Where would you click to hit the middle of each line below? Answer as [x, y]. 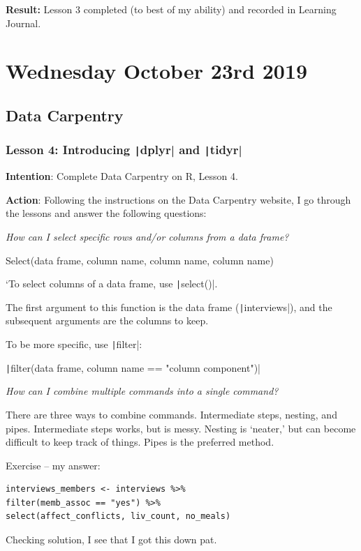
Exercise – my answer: [53, 465]
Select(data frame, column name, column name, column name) [140, 260]
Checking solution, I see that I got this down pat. [111, 539]
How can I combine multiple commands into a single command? [142, 391]
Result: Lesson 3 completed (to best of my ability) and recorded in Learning [171, 9]
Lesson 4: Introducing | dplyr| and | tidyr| [124, 150]
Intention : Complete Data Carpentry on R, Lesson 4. [122, 176]
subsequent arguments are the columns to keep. [107, 320]
